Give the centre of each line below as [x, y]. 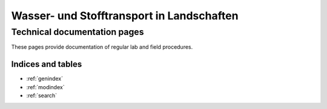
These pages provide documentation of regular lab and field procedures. [102, 47]
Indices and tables [47, 64]
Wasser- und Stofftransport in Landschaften [125, 16]
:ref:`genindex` [45, 79]
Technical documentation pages [78, 32]
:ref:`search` [42, 96]
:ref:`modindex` [45, 87]
